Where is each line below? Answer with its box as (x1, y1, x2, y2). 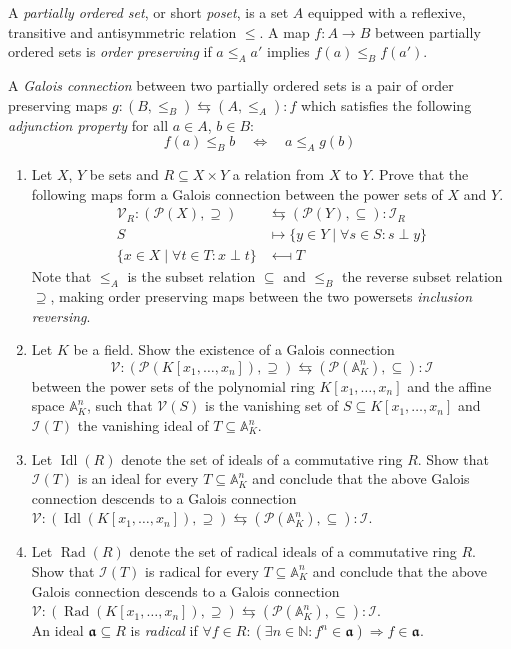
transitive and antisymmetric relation (8, 21, 237, 42)
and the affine (407, 375, 492, 396)
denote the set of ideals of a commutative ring (121, 448, 403, 469)
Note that (31, 266, 92, 287)
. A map (259, 21, 310, 42)
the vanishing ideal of (77, 415, 209, 436)
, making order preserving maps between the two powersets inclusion (50, 286, 473, 307)
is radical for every (145, 560, 259, 581)
